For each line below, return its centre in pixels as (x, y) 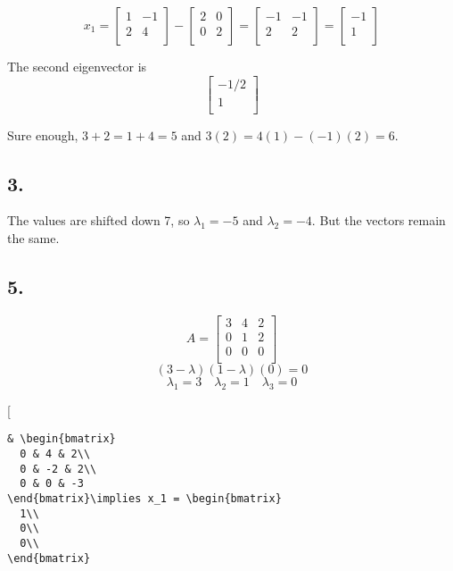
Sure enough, (43, 134)
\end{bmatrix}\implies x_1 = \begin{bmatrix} (144, 499)
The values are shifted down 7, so (99, 220)
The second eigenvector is (77, 66)
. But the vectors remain (379, 220)
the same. (33, 238)
